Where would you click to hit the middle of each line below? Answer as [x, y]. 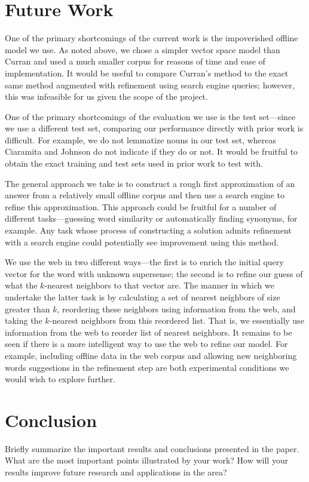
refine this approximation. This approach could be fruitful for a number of [141, 206]
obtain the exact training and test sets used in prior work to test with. [134, 163]
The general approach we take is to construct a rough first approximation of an [150, 183]
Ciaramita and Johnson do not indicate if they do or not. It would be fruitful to [152, 151]
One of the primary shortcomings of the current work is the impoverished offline [152, 38]
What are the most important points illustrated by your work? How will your [147, 460]
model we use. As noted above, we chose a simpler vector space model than [143, 49]
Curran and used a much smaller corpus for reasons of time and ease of [135, 61]
